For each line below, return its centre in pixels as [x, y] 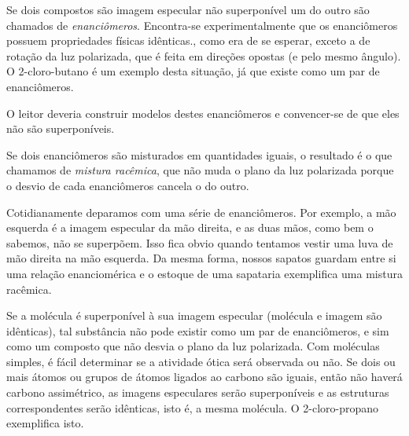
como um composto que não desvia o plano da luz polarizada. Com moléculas [193, 346]
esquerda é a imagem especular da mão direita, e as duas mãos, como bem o [190, 227]
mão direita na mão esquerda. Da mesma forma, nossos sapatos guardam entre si [201, 258]
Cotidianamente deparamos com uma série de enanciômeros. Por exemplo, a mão [201, 212]
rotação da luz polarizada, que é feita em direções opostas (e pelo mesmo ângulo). [204, 55]
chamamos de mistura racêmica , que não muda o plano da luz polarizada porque [200, 170]
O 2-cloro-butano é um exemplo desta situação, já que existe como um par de [193, 71]
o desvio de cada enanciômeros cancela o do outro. [128, 185]
